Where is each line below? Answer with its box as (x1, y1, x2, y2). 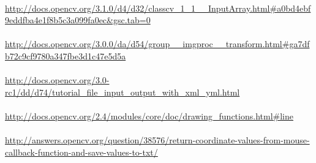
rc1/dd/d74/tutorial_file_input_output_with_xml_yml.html (5, 85, 240, 98)
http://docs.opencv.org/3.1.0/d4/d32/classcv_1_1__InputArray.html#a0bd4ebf (5, 1, 311, 14)
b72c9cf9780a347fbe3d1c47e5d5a (5, 49, 126, 62)
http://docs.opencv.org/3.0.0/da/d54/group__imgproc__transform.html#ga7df (5, 37, 310, 50)
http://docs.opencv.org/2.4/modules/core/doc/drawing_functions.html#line (5, 109, 293, 122)
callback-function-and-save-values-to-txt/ (5, 145, 158, 158)
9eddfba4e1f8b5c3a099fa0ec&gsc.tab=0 (5, 13, 151, 26)
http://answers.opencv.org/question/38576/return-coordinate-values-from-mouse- (5, 134, 310, 146)
